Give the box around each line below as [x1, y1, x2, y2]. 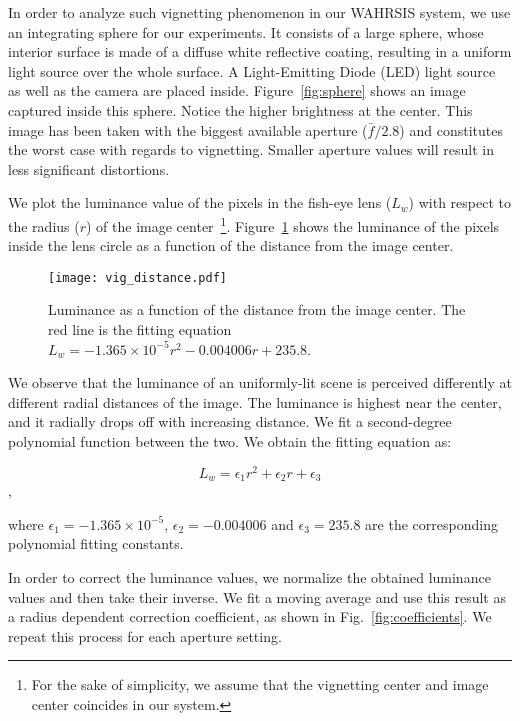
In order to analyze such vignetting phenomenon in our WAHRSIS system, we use [8, 2, 511, 22]
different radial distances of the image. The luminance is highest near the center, [8, 391, 502, 412]
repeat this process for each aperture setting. [8, 625, 282, 646]
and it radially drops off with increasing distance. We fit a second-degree [8, 411, 452, 432]
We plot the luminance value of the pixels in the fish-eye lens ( [8, 192, 392, 213]
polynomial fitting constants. [8, 533, 184, 554]
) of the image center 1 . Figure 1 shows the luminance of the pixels [86, 212, 500, 236]
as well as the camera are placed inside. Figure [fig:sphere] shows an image [8, 80, 466, 101]
